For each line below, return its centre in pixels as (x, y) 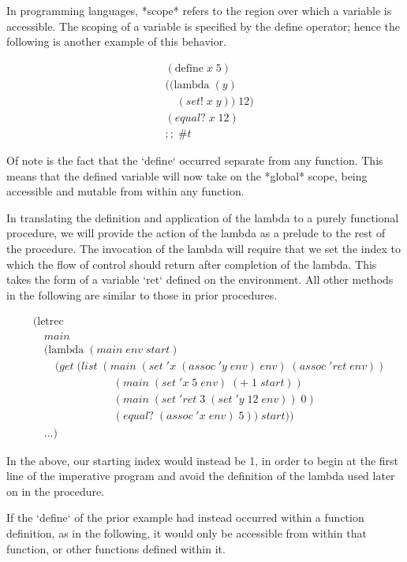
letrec (50, 322)
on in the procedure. (56, 491)
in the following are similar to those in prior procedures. (142, 294)
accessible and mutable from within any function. (125, 191)
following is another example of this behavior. (117, 41)
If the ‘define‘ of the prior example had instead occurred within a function (185, 517)
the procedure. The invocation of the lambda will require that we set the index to (203, 248)
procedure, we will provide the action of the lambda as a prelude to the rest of (196, 233)
